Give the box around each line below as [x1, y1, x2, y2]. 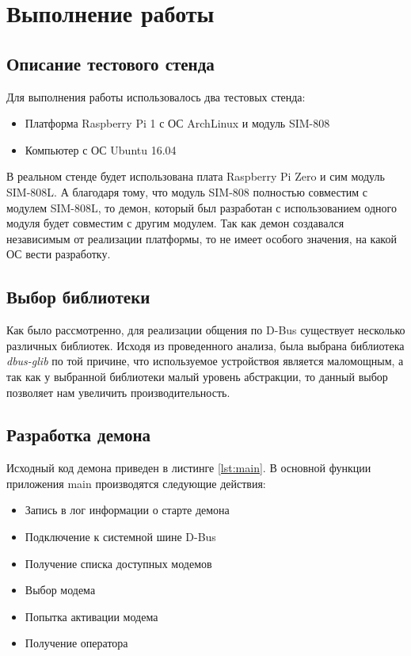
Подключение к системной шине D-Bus [25, 528, 216, 545]
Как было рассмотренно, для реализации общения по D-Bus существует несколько [6, 322, 405, 338]
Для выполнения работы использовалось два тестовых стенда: [6, 88, 306, 105]
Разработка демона [6, 422, 151, 447]
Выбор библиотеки [6, 284, 150, 309]
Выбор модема [25, 582, 96, 598]
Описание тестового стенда [6, 51, 215, 75]
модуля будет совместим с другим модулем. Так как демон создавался [6, 215, 344, 231]
